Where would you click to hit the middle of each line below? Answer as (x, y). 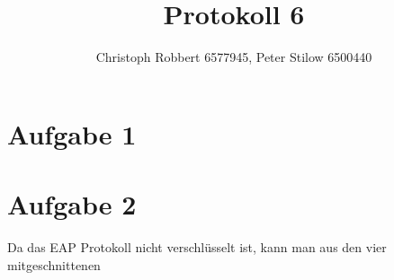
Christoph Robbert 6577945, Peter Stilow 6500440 (234, 57)
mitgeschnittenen (54, 264)
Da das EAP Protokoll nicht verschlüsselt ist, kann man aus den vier (197, 247)
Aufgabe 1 (72, 133)
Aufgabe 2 (72, 204)
